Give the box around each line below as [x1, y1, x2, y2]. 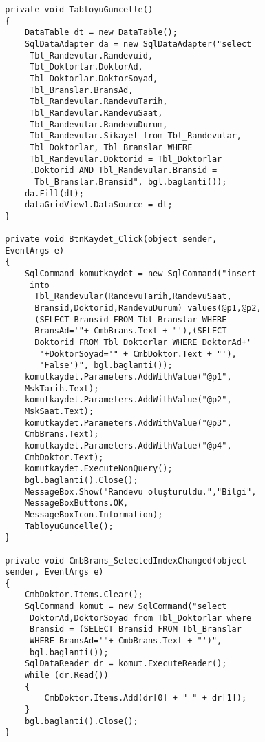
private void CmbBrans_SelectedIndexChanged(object [5, 555, 247, 566]
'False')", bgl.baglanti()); [39, 360, 173, 371]
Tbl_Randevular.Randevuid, [30, 50, 153, 61]
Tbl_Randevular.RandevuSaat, [30, 107, 163, 118]
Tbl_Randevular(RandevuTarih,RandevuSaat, [34, 291, 232, 302]
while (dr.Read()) [24, 670, 109, 681]
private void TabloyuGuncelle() [5, 5, 153, 14]
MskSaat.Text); [24, 406, 94, 416]
